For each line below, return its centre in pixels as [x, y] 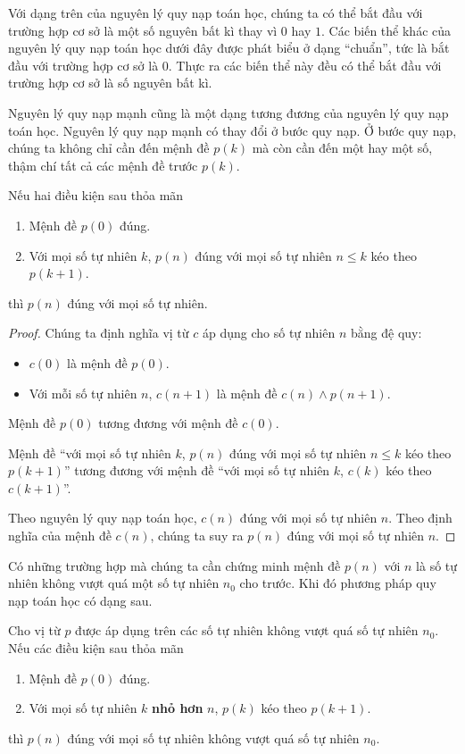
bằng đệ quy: [386, 333]
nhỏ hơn [178, 708]
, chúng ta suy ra [197, 536]
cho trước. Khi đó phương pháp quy [338, 583]
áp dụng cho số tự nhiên [269, 333]
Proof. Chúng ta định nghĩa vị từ [99, 333]
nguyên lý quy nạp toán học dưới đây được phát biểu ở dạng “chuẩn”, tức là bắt [229, 48]
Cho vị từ [34, 630]
